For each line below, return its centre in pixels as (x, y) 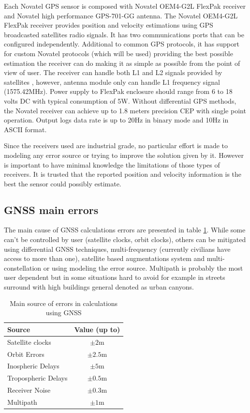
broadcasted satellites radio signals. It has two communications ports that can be (124, 34)
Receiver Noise (29, 390)
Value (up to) (97, 329)
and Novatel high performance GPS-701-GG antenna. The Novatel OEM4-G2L (121, 15)
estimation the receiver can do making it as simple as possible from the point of (122, 63)
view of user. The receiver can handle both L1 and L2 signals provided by (113, 72)
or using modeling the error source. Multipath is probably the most (143, 268)
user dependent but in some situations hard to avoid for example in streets (115, 277)
